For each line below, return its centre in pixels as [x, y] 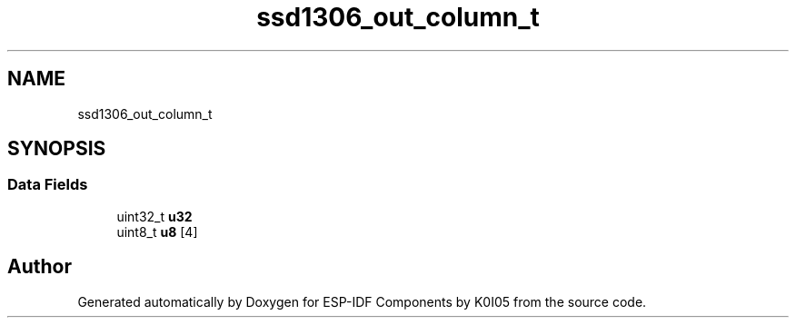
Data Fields [48, 185]
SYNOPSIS [57, 149]
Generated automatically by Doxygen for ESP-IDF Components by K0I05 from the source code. [362, 301]
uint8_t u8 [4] [157, 231]
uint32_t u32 [154, 216]
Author [40, 267]
